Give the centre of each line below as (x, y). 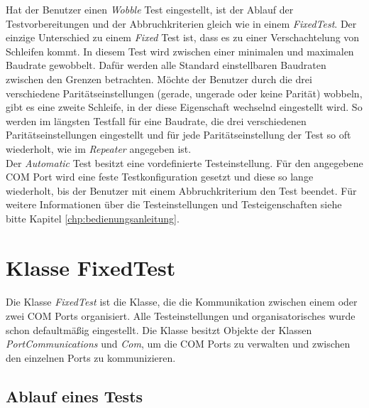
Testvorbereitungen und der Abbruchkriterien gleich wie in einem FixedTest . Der (181, 23)
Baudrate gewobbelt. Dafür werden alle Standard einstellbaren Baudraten (166, 65)
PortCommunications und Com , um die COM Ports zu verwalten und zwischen (178, 344)
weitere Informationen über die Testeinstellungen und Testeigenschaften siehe (174, 204)
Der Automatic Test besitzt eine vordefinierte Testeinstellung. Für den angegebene (184, 162)
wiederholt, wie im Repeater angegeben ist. (99, 148)
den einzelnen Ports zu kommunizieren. (91, 357)
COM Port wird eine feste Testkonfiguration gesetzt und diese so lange (160, 177)
